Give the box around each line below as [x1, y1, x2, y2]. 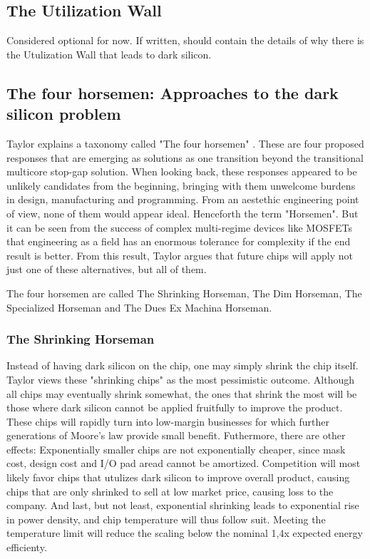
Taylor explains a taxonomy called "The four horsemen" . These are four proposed [6, 135, 364, 150]
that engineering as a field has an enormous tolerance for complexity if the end [6, 234, 351, 249]
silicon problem [6, 103, 121, 125]
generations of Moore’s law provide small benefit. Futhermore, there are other [6, 428, 346, 443]
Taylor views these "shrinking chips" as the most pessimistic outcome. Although [6, 371, 354, 386]
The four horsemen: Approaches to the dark [6, 81, 339, 103]
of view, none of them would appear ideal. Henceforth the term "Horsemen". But [6, 205, 359, 220]
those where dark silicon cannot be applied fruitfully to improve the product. [6, 400, 343, 415]
